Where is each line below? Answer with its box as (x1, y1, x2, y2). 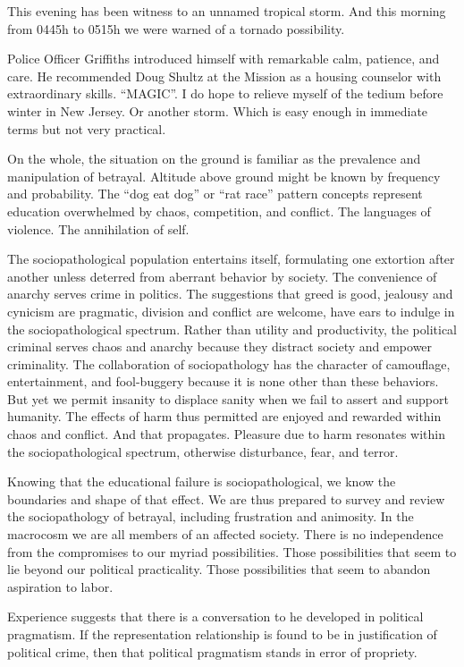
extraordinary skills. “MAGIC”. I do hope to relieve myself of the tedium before (7, 84, 443, 103)
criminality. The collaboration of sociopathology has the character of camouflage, (7, 354, 451, 373)
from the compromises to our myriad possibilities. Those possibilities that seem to (7, 542, 457, 561)
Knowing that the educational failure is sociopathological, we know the (7, 472, 396, 491)
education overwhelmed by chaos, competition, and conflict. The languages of (7, 201, 431, 220)
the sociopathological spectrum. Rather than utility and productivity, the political (7, 319, 457, 338)
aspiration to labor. (7, 577, 114, 595)
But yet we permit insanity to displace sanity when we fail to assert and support (7, 389, 449, 408)
